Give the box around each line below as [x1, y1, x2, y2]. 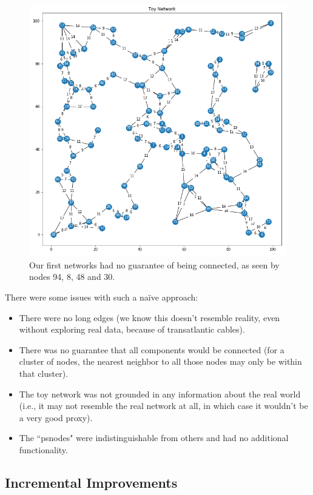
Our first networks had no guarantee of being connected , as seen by [29, 258, 280, 271]
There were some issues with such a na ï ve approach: [5, 290, 198, 303]
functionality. [19, 443, 68, 456]
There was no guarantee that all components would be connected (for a [19, 343, 284, 356]
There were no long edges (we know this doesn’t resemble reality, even [19, 311, 280, 324]
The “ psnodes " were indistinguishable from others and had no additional [19, 431, 289, 444]
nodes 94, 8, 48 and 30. [29, 270, 115, 283]
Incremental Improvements [5, 473, 178, 491]
